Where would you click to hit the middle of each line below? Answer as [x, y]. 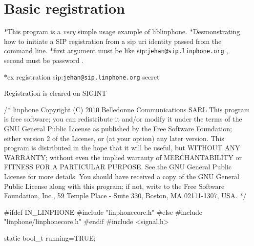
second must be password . [44, 60]
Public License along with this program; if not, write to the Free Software [114, 186]
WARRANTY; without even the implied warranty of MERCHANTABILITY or [123, 157]
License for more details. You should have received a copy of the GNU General [122, 176]
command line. [26, 51]
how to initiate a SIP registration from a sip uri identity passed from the [113, 41]
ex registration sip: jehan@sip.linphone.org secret [84, 76]
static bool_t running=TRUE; [50, 237]
